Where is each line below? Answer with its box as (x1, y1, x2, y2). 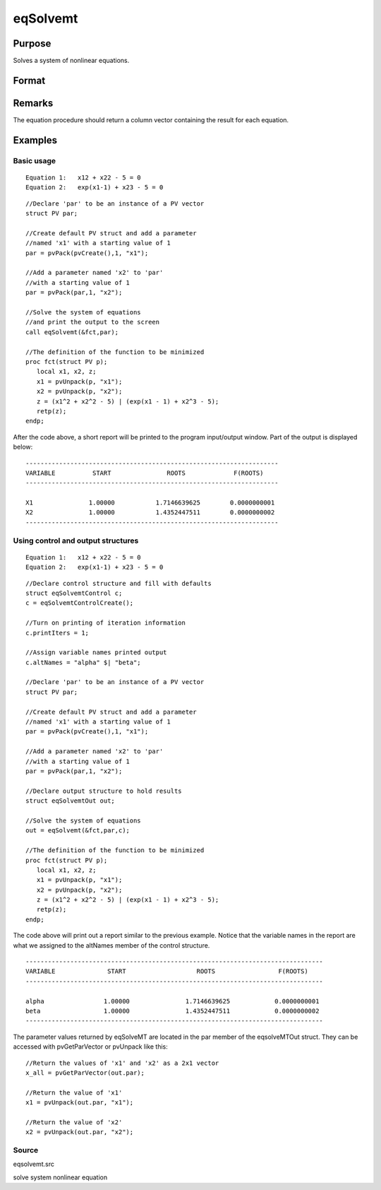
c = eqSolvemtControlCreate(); (25, 599, 134, 607)
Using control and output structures (13, 536, 139, 546)
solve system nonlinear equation (13, 1173, 108, 1182)
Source (13, 1145, 39, 1155)
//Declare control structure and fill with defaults (25, 579, 212, 587)
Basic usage (13, 155, 56, 165)
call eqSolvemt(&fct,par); (25, 328, 119, 336)
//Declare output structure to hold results (25, 787, 183, 795)
